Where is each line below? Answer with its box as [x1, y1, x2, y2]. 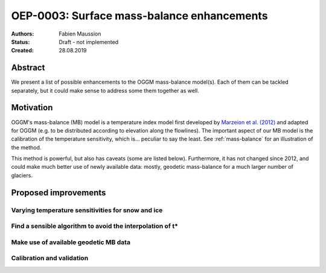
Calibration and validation [11, 254, 89, 262]
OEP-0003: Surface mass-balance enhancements [11, 9, 268, 22]
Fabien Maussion [59, 30, 101, 37]
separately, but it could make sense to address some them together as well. [11, 87, 199, 94]
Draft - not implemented [59, 38, 119, 45]
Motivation [11, 102, 53, 113]
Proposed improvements [11, 187, 106, 198]
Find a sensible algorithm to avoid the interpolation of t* [11, 222, 178, 230]
